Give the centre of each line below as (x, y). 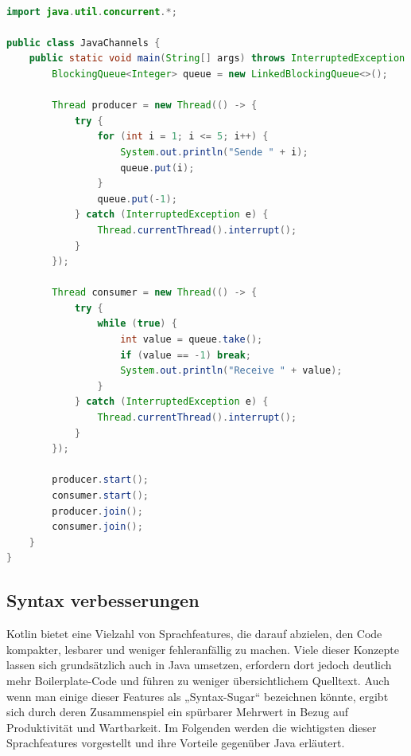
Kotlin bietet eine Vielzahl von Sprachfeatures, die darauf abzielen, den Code (194, 634)
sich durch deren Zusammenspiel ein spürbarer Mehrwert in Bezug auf (178, 712)
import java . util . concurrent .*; (92, 12)
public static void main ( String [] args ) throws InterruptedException (217, 59)
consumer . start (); (100, 496)
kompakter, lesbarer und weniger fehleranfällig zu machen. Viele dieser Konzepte (203, 649)
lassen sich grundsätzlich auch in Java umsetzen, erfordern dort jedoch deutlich (199, 665)
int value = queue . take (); (192, 340)
